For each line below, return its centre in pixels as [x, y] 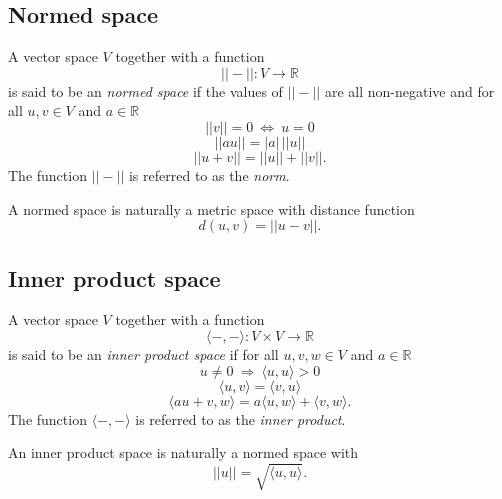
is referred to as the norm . [209, 174]
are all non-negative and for [409, 90]
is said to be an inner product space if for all [143, 353]
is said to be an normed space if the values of [145, 90]
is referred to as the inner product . [240, 418]
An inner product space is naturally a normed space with [183, 452]
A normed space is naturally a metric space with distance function [211, 208]
